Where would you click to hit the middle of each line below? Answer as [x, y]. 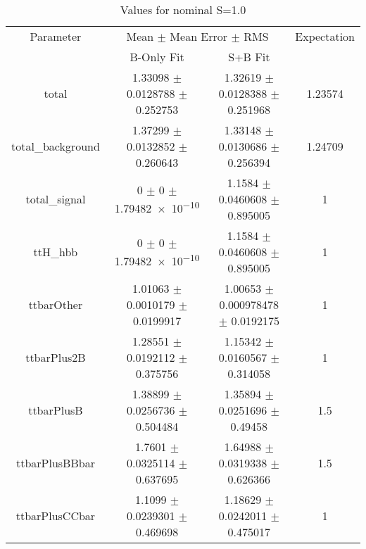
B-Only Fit [157, 57]
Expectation [325, 36]
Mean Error [199, 36]
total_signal [56, 199]
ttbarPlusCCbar [56, 516]
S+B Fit [249, 57]
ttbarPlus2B [56, 357]
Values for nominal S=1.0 [183, 10]
